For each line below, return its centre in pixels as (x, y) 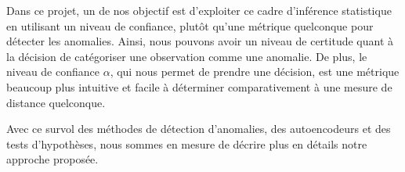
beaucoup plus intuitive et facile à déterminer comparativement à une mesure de (199, 86)
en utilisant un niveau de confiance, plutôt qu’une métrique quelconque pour (190, 25)
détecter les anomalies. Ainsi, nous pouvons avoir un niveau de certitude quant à (200, 41)
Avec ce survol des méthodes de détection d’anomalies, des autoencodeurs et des (199, 129)
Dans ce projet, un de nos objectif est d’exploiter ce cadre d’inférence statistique (199, 10)
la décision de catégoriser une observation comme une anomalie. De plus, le (187, 56)
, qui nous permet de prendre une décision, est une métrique (255, 72)
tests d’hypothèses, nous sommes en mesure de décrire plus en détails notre (187, 143)
